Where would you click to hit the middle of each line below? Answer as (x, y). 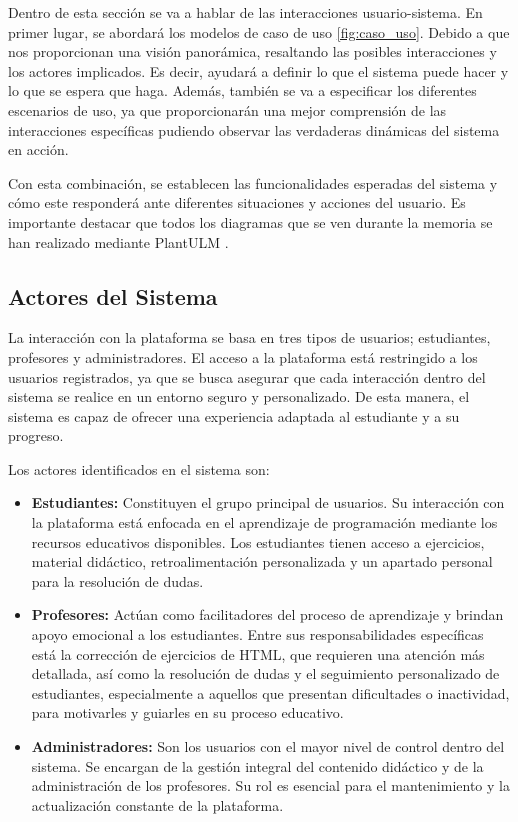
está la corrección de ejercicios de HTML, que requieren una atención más (258, 653)
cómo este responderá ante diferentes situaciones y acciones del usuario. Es (237, 202)
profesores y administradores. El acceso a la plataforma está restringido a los (243, 356)
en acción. (38, 149)
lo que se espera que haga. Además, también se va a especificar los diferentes (242, 90)
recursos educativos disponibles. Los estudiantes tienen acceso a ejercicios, (258, 541)
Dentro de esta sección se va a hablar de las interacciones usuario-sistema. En (245, 12)
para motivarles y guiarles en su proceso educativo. (187, 712)
